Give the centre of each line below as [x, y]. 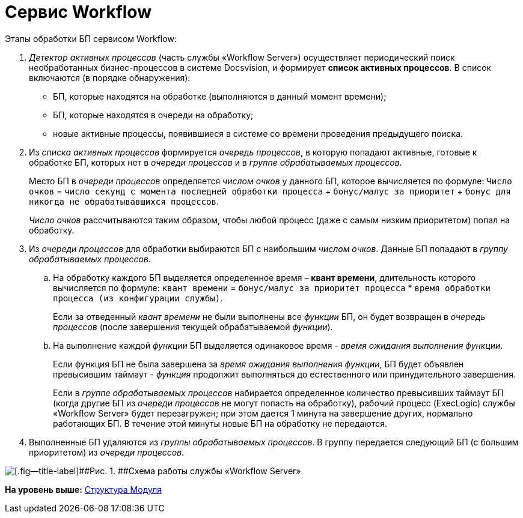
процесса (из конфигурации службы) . [138, 298]
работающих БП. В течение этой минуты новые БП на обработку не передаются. [220, 423]
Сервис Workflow [78, 12]
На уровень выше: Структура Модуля [84, 489]
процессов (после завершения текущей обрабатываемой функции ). [193, 327]
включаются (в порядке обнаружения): [110, 77]
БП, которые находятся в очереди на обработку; [153, 115]
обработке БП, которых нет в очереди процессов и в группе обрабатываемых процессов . [216, 162]
